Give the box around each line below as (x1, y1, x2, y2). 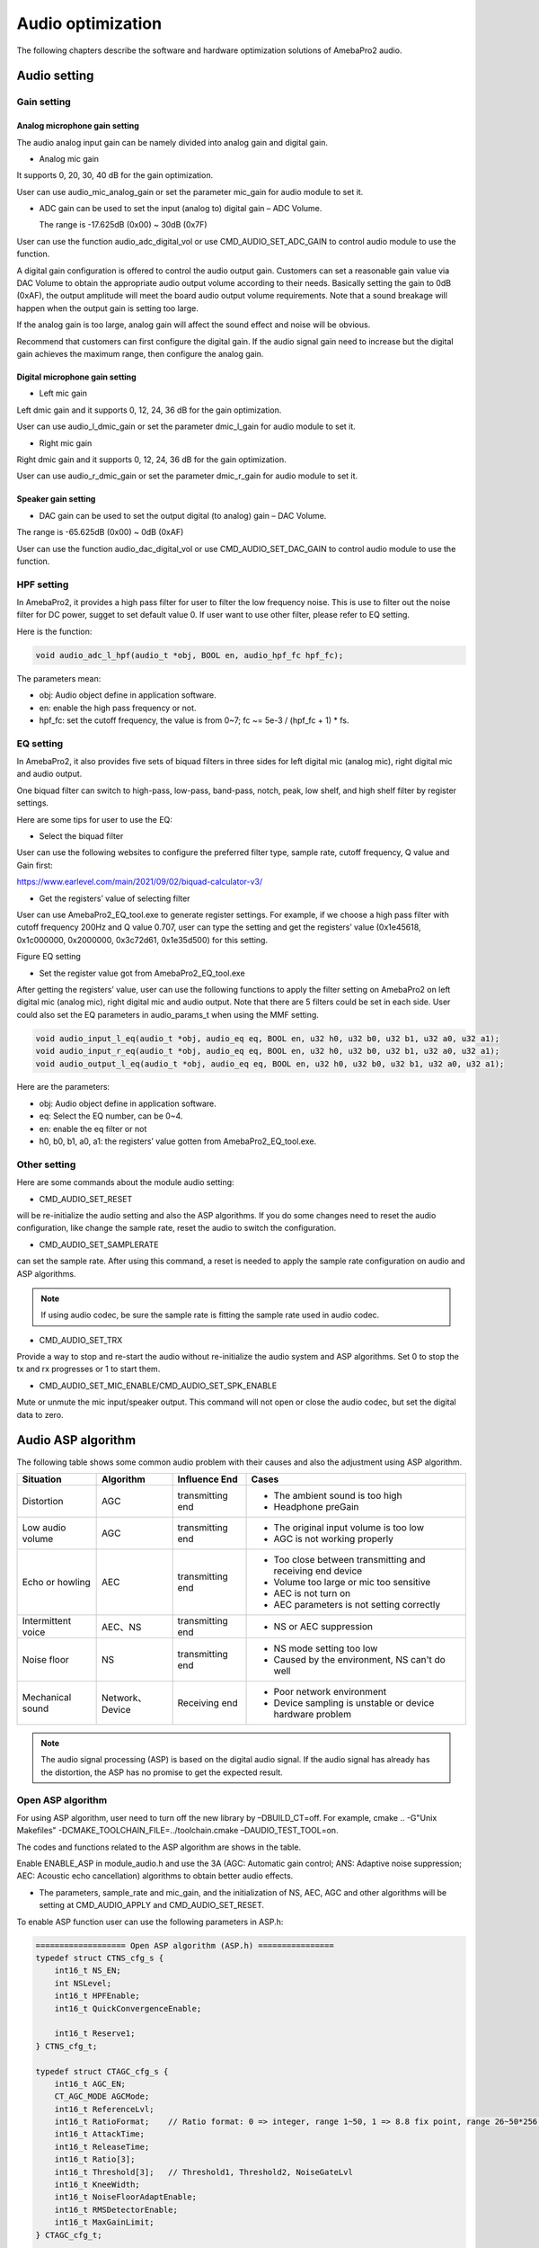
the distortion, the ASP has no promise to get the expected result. (40, 1767, 283, 1778)
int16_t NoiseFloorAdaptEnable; (54, 2192, 198, 2202)
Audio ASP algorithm (16, 1432, 137, 1448)
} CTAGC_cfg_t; (35, 2230, 102, 2240)
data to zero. (16, 1409, 64, 1420)
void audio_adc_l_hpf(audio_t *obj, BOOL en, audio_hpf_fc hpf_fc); (35, 650, 344, 660)
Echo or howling (22, 1575, 92, 1588)
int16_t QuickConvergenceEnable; (54, 2003, 202, 2013)
